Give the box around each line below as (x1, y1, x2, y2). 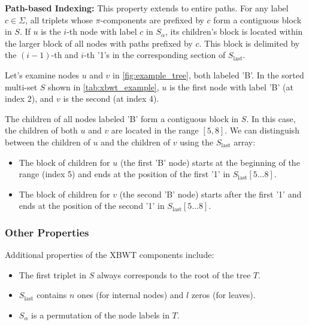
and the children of (101, 135, 171, 148)
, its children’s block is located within (165, 25, 303, 38)
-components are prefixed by (100, 13, 204, 26)
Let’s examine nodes (5, 68, 79, 81)
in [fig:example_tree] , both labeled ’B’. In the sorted (113, 68, 304, 81)
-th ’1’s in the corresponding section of (84, 48, 226, 61)
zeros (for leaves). (191, 288, 256, 301)
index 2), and (5, 92, 54, 105)
